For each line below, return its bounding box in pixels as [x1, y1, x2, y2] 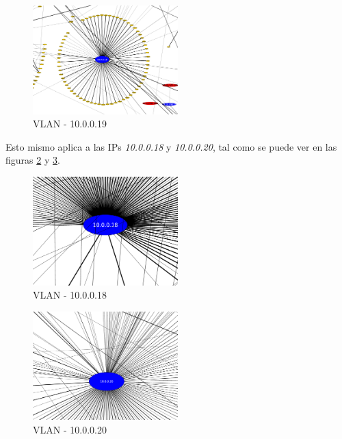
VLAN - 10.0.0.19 [33, 116, 107, 131]
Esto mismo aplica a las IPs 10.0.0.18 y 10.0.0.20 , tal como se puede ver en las [5, 139, 337, 153]
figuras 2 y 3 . [5, 153, 60, 167]
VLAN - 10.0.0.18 [33, 288, 107, 302]
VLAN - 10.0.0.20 [33, 422, 107, 436]
